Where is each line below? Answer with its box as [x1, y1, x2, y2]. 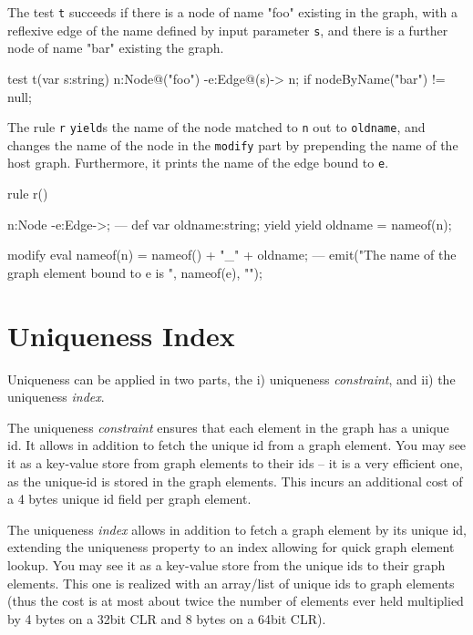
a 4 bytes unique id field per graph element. [7, 489, 252, 508]
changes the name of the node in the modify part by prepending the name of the [7, 135, 458, 154]
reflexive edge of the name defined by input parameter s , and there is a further [7, 20, 448, 39]
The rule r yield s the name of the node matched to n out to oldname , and [7, 118, 426, 137]
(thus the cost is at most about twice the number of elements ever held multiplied [7, 591, 464, 610]
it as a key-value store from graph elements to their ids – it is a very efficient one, [7, 453, 463, 472]
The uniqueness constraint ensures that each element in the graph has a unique [7, 417, 449, 436]
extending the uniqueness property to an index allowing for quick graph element [7, 538, 455, 557]
